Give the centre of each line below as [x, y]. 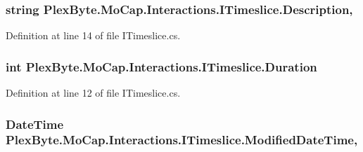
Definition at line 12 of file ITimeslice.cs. [93, 93]
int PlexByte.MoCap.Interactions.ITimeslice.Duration [161, 66]
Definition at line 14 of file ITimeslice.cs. [93, 35]
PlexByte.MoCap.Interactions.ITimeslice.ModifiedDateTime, [182, 140]
